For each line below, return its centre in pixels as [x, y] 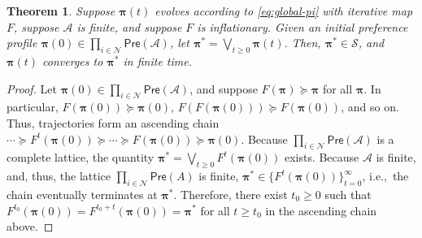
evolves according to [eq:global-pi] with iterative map [284, 11]
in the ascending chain [321, 210]
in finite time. [157, 61]
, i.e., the [385, 176]
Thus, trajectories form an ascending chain [113, 122]
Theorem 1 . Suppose [61, 11]
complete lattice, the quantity [80, 157]
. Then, [302, 43]
